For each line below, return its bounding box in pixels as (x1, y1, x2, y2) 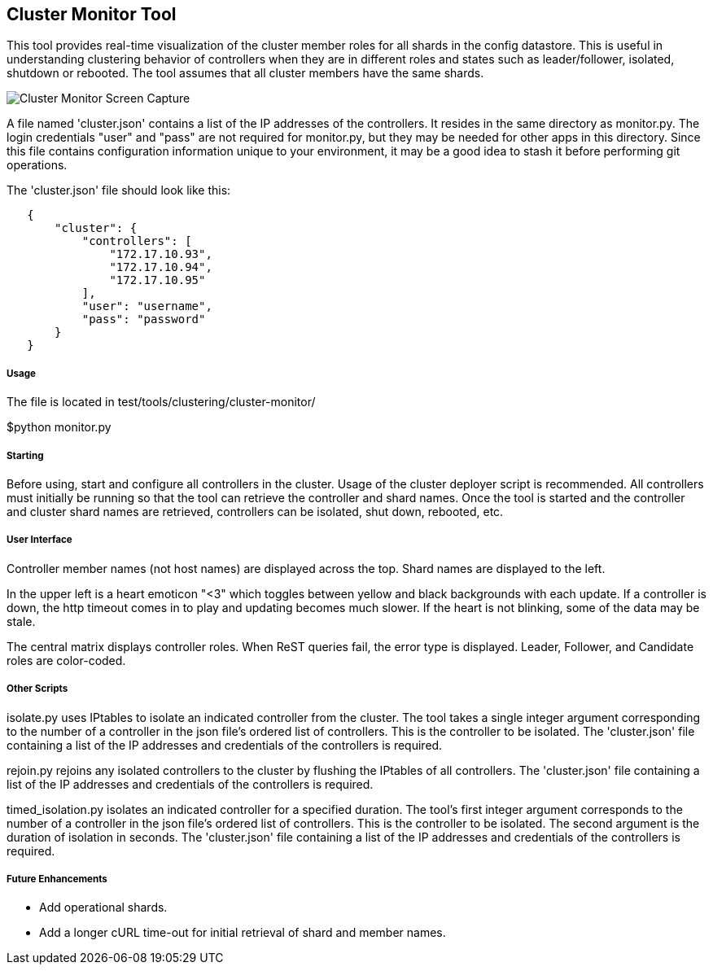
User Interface (7, 534, 72, 546)
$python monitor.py (7, 420, 112, 435)
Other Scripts (7, 683, 68, 695)
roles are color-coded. (7, 653, 126, 667)
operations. (7, 158, 68, 173)
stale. (7, 614, 36, 628)
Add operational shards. (39, 900, 168, 915)
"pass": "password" (81, 313, 206, 326)
